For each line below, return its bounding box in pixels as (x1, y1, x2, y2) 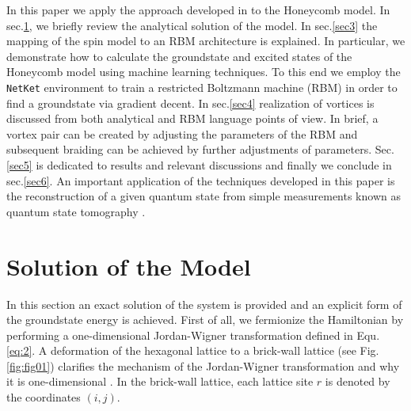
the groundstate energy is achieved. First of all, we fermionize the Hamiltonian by (6, 311, 404, 328)
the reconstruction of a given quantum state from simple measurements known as (6, 188, 401, 204)
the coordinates (6, 389, 81, 405)
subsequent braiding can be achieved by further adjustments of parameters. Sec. (6, 141, 394, 158)
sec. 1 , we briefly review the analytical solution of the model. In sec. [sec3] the (6, 17, 378, 33)
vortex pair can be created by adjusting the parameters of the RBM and (6, 125, 358, 142)
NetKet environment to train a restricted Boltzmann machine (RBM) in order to (6, 78, 398, 95)
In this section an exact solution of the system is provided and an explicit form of (6, 295, 402, 312)
